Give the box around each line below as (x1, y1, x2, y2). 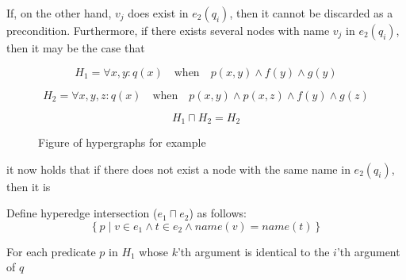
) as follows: (189, 205, 247, 221)
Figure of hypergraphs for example (38, 134, 206, 151)
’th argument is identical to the (177, 243, 330, 259)
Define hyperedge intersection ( (6, 205, 158, 221)
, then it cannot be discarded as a (229, 5, 393, 21)
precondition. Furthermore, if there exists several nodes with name (6, 22, 330, 38)
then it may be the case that (6, 40, 145, 56)
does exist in (128, 5, 189, 21)
